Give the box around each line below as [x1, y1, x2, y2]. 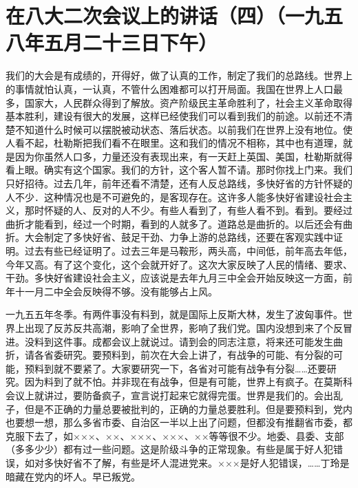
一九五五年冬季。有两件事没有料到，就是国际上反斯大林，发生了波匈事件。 [6, 307, 343, 321]
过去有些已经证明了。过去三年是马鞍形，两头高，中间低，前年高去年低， [24, 244, 352, 258]
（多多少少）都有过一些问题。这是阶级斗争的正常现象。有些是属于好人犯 [6, 442, 333, 456]
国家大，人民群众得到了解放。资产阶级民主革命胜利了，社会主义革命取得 [24, 95, 352, 109]
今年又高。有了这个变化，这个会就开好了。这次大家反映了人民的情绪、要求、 [6, 257, 352, 271]
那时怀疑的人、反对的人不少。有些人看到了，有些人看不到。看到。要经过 [24, 203, 352, 218]
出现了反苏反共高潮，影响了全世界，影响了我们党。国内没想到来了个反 [24, 321, 343, 335]
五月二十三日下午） [44, 28, 218, 56]
